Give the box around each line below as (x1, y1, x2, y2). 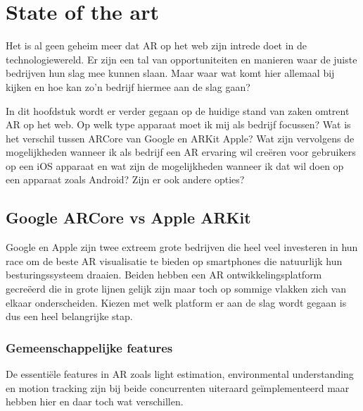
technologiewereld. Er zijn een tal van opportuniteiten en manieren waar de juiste (6, 51, 357, 66)
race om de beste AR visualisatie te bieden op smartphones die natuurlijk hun (6, 253, 343, 268)
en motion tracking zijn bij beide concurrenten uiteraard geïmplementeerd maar (6, 380, 350, 395)
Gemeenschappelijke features (6, 338, 173, 356)
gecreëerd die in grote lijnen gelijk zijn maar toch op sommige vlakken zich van (6, 281, 346, 296)
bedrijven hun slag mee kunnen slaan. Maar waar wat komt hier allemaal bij (6, 66, 335, 80)
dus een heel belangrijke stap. (6, 309, 133, 324)
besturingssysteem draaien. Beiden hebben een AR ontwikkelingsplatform (6, 267, 322, 282)
